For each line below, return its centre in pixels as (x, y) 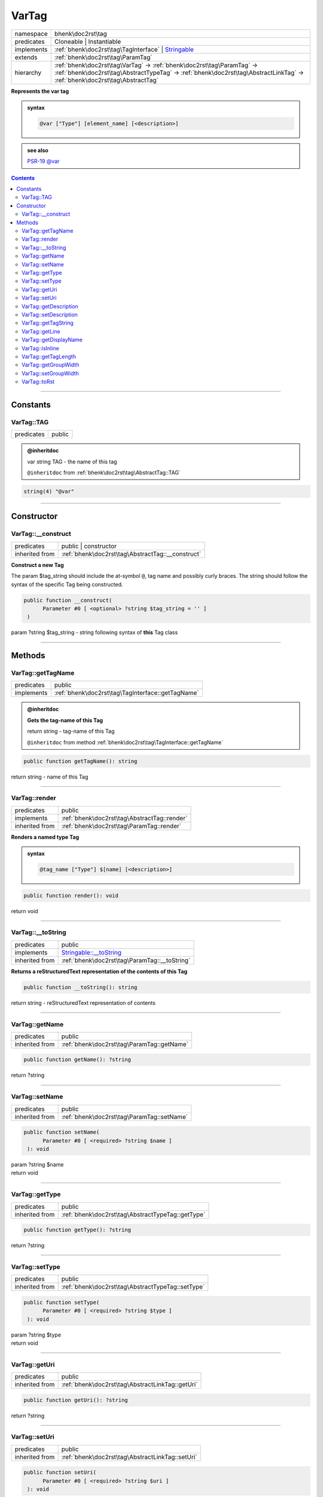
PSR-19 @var (43, 161)
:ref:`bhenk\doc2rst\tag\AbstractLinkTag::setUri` (129, 1457)
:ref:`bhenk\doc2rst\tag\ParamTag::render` (121, 826)
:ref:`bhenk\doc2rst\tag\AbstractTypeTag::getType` (133, 1214)
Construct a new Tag (37, 565)
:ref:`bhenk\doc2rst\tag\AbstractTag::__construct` (131, 554)
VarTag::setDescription (50, 314)
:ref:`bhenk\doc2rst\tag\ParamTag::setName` (125, 1117)
